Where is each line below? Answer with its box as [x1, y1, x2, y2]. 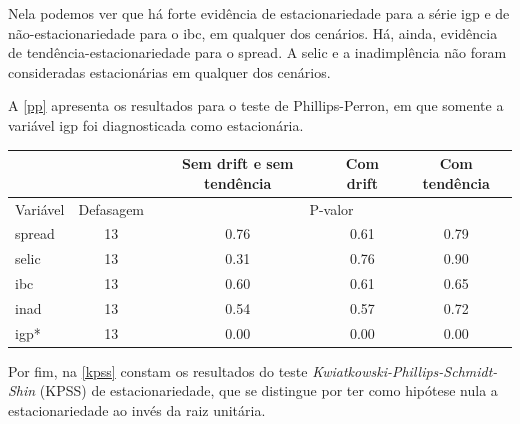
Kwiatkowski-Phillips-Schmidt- [312, 360, 498, 381]
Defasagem [78, 198, 145, 219]
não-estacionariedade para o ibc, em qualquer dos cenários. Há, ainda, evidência [8, 22, 498, 43]
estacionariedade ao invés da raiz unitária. [8, 400, 266, 420]
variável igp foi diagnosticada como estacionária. [8, 114, 304, 135]
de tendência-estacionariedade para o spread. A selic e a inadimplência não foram [8, 42, 507, 63]
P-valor [309, 198, 354, 219]
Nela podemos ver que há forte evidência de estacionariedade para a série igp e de [8, 3, 510, 23]
